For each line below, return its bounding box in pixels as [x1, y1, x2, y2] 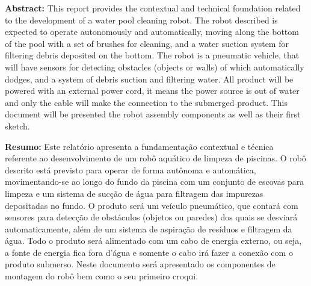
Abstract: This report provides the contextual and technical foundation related [5, 2, 301, 14]
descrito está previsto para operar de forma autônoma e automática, [5, 163, 256, 176]
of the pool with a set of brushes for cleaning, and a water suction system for [5, 37, 289, 49]
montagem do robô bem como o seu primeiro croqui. [5, 270, 199, 282]
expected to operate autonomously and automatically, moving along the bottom [5, 25, 299, 38]
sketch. [5, 119, 30, 132]
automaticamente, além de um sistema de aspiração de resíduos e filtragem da [5, 222, 292, 235]
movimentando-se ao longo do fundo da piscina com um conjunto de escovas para [5, 175, 304, 188]
